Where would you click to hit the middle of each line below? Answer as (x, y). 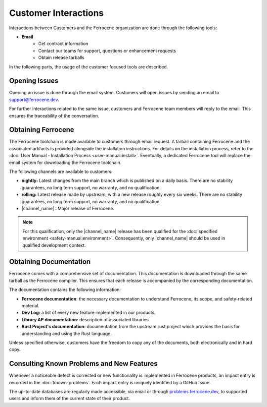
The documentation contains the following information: (65, 290)
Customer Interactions (56, 13)
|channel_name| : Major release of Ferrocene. (68, 208)
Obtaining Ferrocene (42, 130)
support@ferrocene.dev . (34, 100)
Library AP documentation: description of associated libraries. (86, 319)
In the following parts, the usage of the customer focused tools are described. (89, 66)
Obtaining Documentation (50, 262)
